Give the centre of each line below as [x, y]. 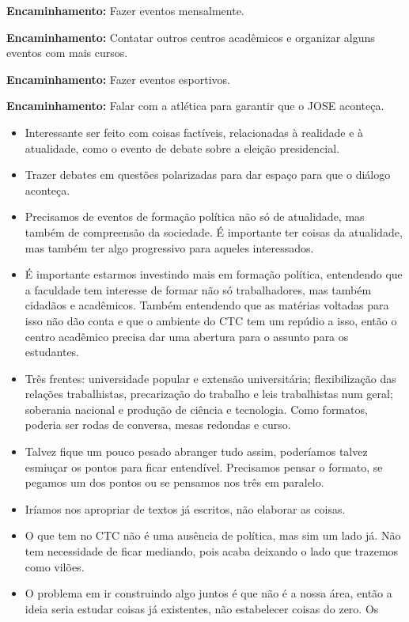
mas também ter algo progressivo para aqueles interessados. [169, 247]
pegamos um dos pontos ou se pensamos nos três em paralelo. [174, 482]
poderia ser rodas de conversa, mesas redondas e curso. [158, 425]
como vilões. [55, 566]
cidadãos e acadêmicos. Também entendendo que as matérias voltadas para [207, 305]
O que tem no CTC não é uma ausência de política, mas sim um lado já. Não [213, 535]
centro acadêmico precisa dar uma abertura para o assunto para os [187, 336]
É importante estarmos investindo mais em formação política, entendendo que [214, 274]
